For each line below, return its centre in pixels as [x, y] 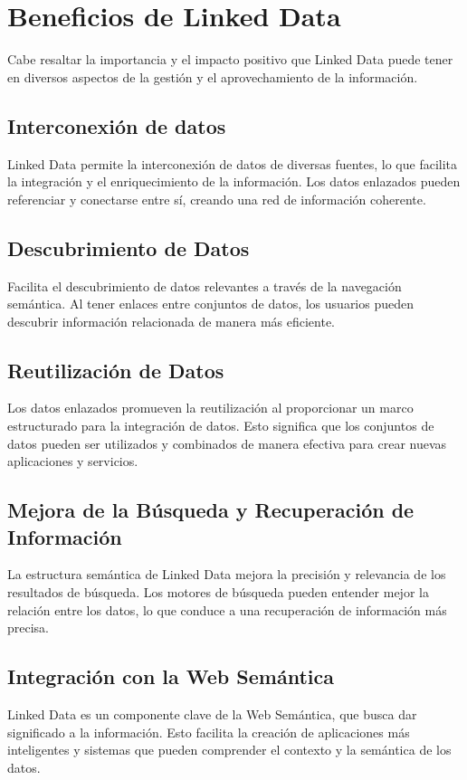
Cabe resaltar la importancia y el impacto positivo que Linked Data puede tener [230, 59]
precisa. [29, 628]
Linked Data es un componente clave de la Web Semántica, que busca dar [212, 714]
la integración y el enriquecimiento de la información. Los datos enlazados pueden [234, 181]
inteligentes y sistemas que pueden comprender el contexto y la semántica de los [229, 750]
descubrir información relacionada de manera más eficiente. [172, 321]
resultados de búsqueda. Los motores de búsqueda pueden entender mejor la [218, 592]
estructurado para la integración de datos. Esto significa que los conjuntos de [221, 426]
